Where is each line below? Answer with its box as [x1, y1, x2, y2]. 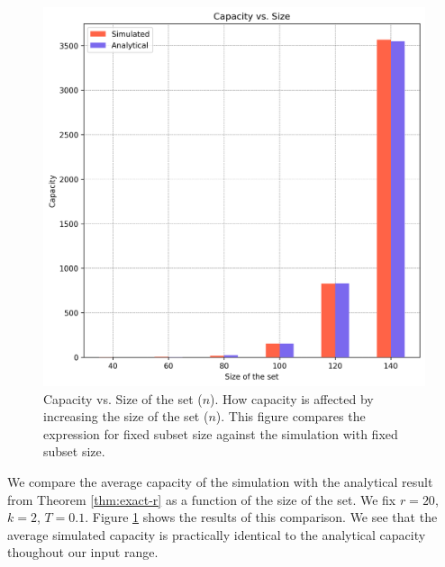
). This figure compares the [215, 407, 366, 426]
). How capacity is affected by [210, 389, 374, 408]
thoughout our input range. [7, 543, 159, 562]
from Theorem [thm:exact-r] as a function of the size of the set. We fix [7, 490, 396, 508]
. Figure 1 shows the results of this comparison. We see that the [85, 508, 438, 526]
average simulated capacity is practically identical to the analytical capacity [7, 525, 426, 544]
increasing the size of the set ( [43, 407, 209, 426]
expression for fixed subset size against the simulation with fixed [43, 424, 398, 443]
